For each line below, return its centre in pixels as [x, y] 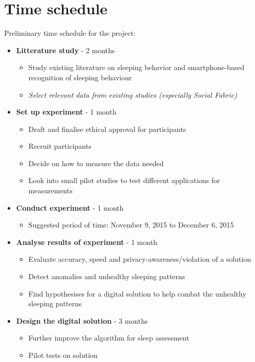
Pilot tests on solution [63, 355]
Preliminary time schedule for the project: [70, 33]
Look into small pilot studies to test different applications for [124, 180]
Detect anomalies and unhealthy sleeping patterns [107, 276]
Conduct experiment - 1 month [70, 207]
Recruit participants [60, 146]
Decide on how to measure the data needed [96, 163]
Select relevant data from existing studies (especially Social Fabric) [133, 94]
